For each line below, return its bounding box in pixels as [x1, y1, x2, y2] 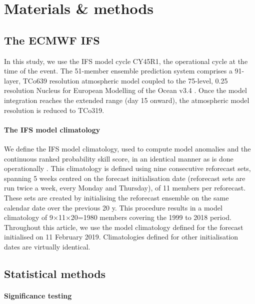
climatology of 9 [4, 212, 53, 222]
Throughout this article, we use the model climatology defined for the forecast [4, 221, 243, 232]
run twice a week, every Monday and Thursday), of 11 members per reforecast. [4, 182, 246, 193]
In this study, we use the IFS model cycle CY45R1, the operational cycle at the [4, 55, 248, 66]
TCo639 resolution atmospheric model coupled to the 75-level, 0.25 [22, 75, 228, 85]
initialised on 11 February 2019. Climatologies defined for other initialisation [4, 231, 238, 242]
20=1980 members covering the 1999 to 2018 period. [70, 212, 231, 222]
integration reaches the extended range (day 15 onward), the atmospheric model [4, 94, 249, 105]
